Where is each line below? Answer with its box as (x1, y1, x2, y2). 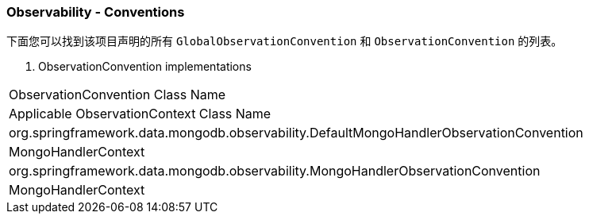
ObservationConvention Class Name (9, 87, 226, 103)
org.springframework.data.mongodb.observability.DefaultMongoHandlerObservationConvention (9, 125, 583, 141)
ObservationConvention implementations (38, 60, 252, 74)
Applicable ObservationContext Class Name (9, 106, 271, 122)
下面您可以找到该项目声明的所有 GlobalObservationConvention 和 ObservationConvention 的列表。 (6, 34, 563, 48)
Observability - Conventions (6, 4, 185, 20)
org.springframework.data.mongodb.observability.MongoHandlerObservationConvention (9, 163, 541, 179)
